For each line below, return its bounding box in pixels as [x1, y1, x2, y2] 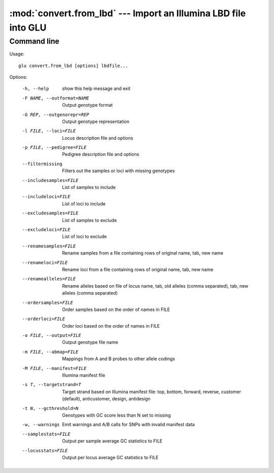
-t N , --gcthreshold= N [22, 405, 79, 411]
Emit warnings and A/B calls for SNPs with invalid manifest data [62, 422, 195, 428]
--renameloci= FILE [22, 260, 68, 265]
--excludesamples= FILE [22, 210, 79, 216]
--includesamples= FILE [22, 177, 79, 183]
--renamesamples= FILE [22, 243, 76, 249]
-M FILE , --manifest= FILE [22, 365, 87, 371]
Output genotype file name [62, 339, 119, 345]
